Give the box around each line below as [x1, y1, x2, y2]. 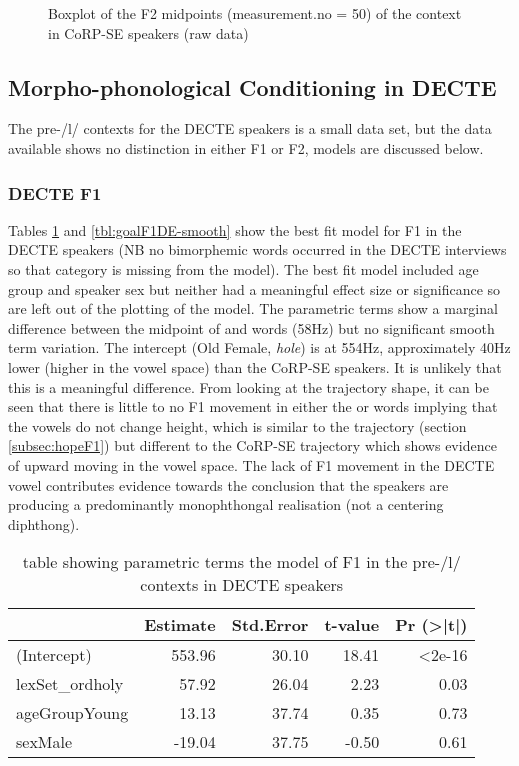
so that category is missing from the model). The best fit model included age [8, 258, 479, 279]
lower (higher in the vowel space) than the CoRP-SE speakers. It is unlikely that [8, 356, 502, 377]
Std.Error [231, 613, 309, 637]
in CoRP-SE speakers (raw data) [48, 22, 249, 43]
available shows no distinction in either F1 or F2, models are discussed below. [8, 137, 484, 158]
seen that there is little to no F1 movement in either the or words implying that [8, 396, 498, 417]
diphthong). [8, 513, 80, 534]
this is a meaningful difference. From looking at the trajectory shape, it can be [8, 376, 489, 397]
